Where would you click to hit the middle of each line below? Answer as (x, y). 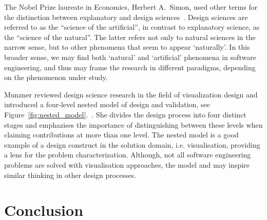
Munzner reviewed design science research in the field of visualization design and (131, 94)
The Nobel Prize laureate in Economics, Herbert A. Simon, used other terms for (131, 7)
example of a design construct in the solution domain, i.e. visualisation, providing (132, 144)
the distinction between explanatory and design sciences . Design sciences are (126, 17)
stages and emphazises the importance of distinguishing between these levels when (133, 124)
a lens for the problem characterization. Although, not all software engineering (128, 155)
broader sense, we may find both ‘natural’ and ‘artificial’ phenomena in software (130, 57)
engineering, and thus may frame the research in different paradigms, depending (130, 67)
